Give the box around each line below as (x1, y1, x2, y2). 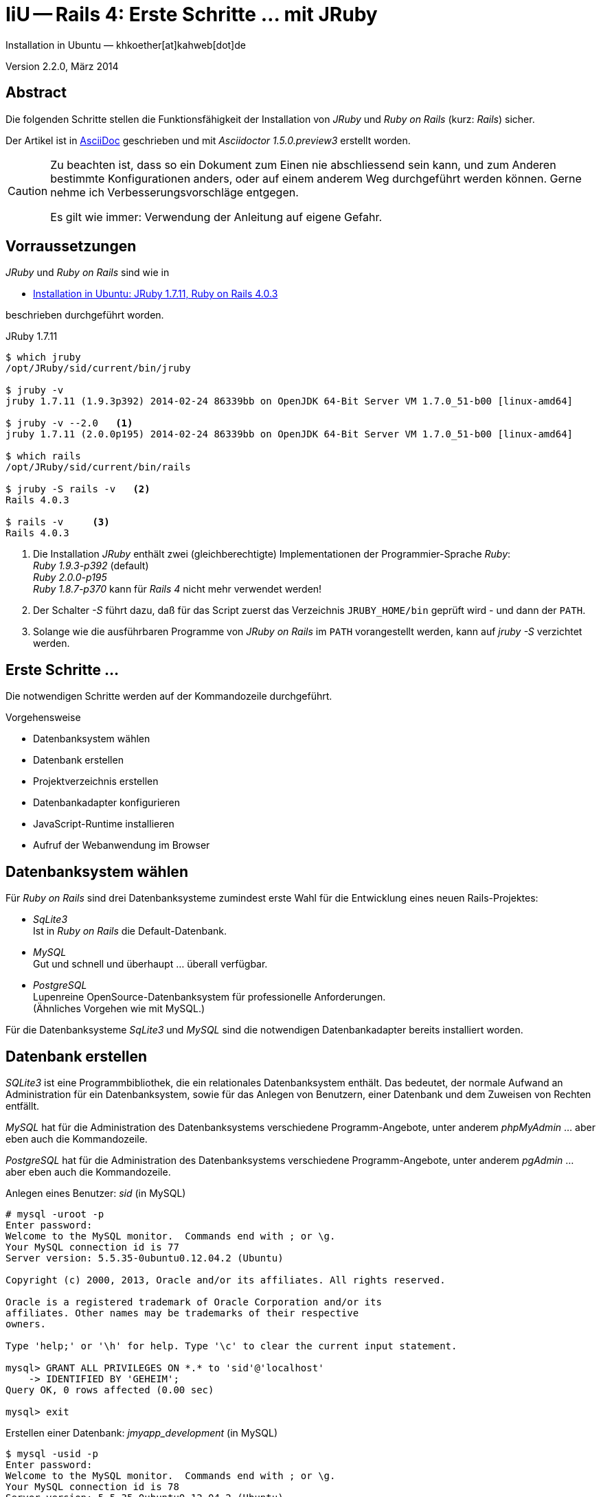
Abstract (5, 84, 67, 102)
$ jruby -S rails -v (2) (5, 483, 150, 495)
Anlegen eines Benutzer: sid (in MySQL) (5, 1187, 186, 1199)
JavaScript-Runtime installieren (33, 818, 174, 830)
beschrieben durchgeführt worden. (5, 309, 164, 321)
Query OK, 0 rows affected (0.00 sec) (5, 1384, 214, 1395)
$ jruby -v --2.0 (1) (5, 418, 133, 429)
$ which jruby (5, 352, 81, 363)
